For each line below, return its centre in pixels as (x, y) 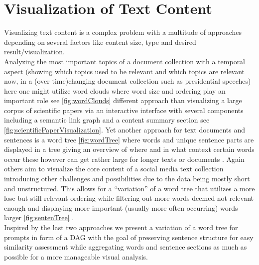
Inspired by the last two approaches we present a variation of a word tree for (121, 227)
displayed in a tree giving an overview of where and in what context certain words (129, 149)
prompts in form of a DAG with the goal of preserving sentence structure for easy (129, 237)
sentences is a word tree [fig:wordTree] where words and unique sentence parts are (129, 139)
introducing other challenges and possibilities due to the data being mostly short (127, 179)
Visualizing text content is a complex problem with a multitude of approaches (123, 32)
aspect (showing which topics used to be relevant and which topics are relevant (125, 71)
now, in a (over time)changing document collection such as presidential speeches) (128, 81)
